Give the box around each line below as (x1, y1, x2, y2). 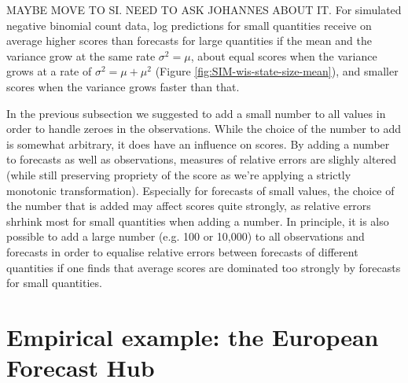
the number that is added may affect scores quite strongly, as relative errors (6, 197, 371, 214)
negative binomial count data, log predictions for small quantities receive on (6, 17, 372, 33)
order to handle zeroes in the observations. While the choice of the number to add (6, 120, 402, 137)
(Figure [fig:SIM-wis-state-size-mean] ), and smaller (155, 63, 399, 79)
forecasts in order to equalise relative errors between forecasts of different (6, 243, 358, 260)
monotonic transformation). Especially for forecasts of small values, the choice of (6, 182, 395, 198)
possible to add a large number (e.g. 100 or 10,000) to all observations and (6, 228, 365, 245)
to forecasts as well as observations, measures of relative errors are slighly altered (6, 151, 397, 168)
